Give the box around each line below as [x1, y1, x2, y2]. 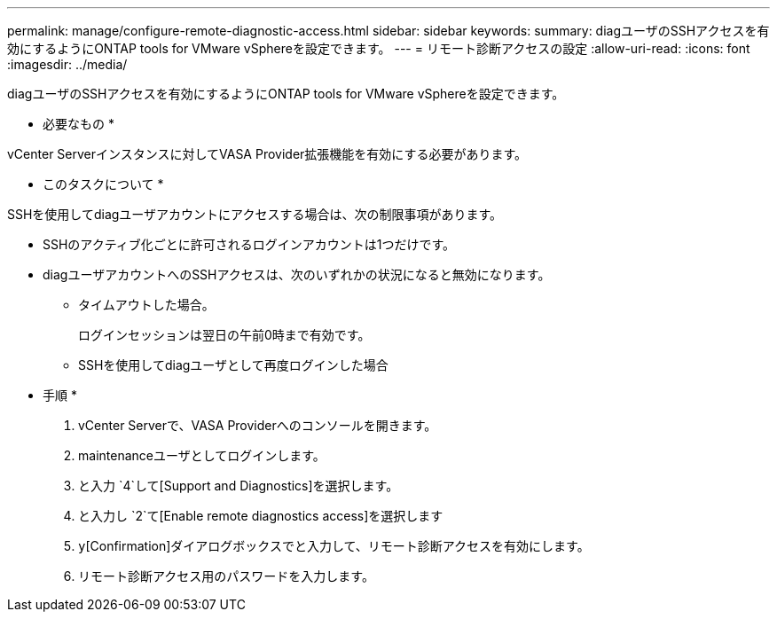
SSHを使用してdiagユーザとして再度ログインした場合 [78, 357, 388, 372]
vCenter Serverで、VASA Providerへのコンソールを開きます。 [78, 418, 437, 433]
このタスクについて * [43, 176, 164, 192]
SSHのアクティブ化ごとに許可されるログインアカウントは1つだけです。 [43, 237, 456, 252]
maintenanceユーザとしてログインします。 [78, 448, 326, 463]
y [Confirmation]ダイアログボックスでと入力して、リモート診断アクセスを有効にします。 [78, 538, 590, 553]
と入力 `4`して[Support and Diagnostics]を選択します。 [78, 478, 399, 493]
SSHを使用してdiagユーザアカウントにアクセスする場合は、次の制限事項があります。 [7, 207, 502, 222]
